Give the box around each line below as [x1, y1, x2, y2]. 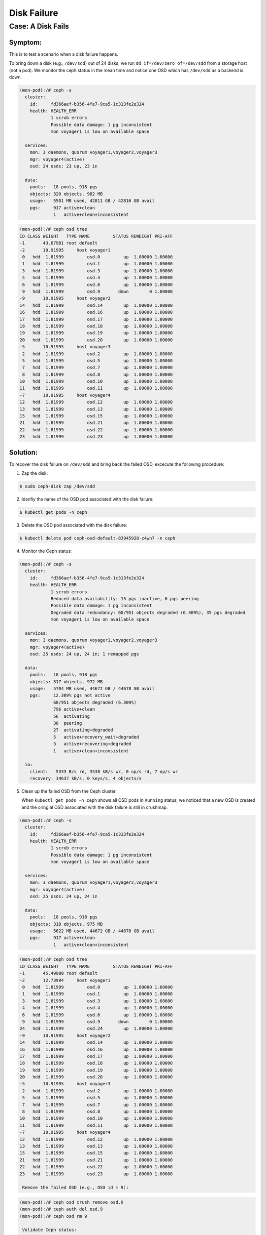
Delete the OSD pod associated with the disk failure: [21, 522, 128, 528]
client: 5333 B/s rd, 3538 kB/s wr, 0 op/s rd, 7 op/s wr [30, 769, 178, 774]
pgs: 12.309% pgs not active [30, 693, 111, 699]
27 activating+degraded [53, 727, 113, 733]
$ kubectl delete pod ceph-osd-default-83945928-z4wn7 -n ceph [19, 535, 176, 541]
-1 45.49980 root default [19, 971, 98, 976]
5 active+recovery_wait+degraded [53, 734, 139, 740]
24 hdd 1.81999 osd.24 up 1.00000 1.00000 [19, 1026, 173, 1031]
